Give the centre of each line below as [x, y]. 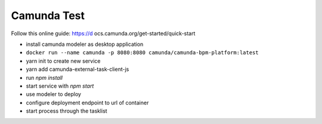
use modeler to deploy [54, 94]
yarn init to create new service [63, 61]
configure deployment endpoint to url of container [87, 103]
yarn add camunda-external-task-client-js [78, 69]
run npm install [44, 77]
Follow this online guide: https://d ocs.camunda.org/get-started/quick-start [103, 33]
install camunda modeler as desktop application [85, 44]
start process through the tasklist [66, 111]
